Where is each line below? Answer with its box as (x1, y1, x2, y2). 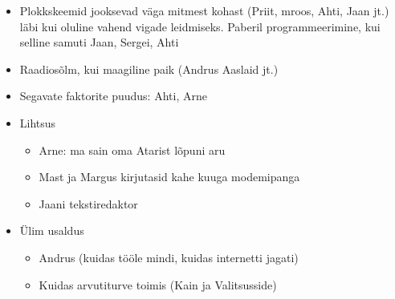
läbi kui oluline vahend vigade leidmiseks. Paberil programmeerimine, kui (19, 18, 381, 34)
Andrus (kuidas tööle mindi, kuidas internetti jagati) (39, 248, 299, 265)
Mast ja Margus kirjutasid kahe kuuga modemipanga (39, 168, 300, 185)
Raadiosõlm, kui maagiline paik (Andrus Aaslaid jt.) (19, 60, 279, 77)
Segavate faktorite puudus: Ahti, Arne (19, 87, 207, 104)
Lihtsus (19, 114, 56, 131)
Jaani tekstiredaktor (39, 195, 138, 212)
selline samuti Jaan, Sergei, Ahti (19, 34, 179, 51)
